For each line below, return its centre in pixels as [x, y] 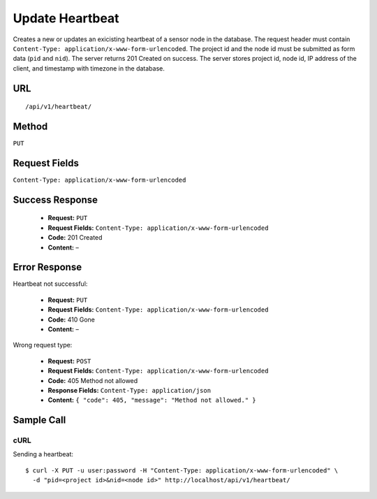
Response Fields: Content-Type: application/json [130, 390]
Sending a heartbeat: [43, 454]
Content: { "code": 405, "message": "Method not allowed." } [152, 400]
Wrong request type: [43, 345]
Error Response [47, 267]
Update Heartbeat [66, 18]
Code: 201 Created [75, 238]
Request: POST [69, 361]
